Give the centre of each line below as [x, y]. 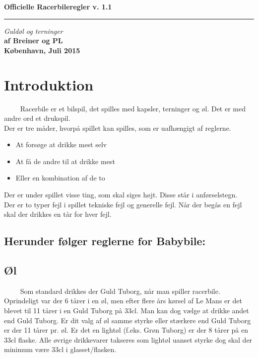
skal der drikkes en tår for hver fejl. [58, 214]
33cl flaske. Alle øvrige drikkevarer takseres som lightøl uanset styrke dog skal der [128, 339]
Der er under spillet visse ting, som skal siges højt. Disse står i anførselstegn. [121, 195]
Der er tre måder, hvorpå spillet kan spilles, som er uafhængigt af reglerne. [118, 128]
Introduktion [49, 84]
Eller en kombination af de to [60, 178]
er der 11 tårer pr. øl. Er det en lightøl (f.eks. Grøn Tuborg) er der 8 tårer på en [126, 330]
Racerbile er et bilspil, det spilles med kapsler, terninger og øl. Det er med [133, 108]
